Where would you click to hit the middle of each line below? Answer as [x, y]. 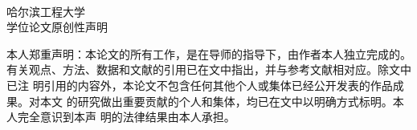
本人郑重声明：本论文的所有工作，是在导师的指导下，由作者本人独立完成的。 [209, 53]
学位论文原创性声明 [57, 27]
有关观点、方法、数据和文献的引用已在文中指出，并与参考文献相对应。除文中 [209, 69]
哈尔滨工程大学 [46, 11]
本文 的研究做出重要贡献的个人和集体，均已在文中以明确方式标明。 [216, 101]
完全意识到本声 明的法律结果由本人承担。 [126, 117]
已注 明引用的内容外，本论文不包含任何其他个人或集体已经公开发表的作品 [200, 85]
